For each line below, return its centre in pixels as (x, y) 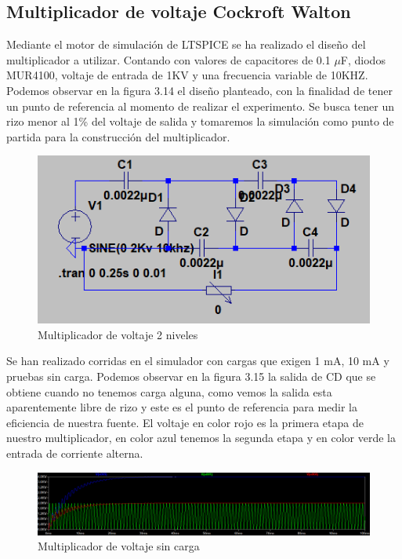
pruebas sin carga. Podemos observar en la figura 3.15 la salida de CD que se (191, 376)
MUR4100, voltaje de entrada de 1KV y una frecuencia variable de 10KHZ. (187, 75)
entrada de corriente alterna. (75, 453)
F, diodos (363, 59)
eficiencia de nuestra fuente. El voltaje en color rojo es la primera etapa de (185, 422)
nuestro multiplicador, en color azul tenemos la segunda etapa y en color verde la (201, 438)
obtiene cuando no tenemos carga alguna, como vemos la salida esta (169, 391)
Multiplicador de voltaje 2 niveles (118, 334)
